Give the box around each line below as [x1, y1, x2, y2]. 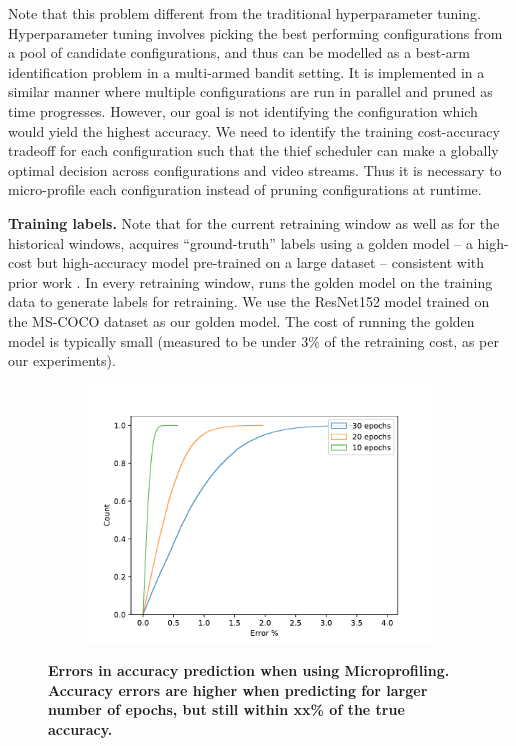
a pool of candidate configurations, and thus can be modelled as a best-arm [8, 42, 471, 63]
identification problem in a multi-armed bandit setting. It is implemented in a [8, 61, 485, 82]
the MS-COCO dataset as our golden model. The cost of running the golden [8, 310, 475, 331]
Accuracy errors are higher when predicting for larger [48, 679, 428, 700]
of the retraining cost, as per [324, 330, 499, 351]
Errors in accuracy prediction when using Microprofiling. [48, 660, 450, 681]
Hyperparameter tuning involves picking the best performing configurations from [8, 22, 503, 43]
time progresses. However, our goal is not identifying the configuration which [8, 100, 478, 121]
